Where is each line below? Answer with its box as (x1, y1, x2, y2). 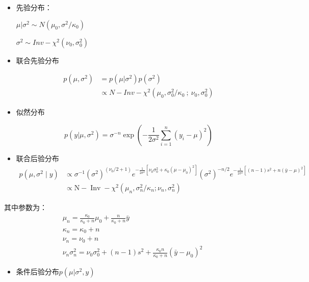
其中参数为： (4, 202, 47, 212)
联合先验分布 (16, 55, 59, 65)
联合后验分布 (16, 152, 59, 163)
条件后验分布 (16, 266, 59, 277)
